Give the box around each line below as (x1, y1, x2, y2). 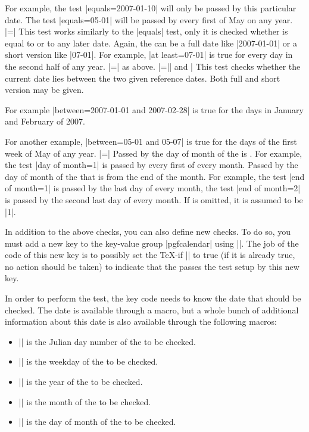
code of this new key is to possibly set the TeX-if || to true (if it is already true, (5, 248, 295, 261)
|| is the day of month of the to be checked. (18, 415, 176, 428)
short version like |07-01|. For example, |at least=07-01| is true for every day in (5, 48, 293, 61)
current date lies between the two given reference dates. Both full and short (5, 72, 280, 84)
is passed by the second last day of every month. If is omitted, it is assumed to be (5, 193, 303, 206)
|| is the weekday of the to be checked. (18, 355, 158, 368)
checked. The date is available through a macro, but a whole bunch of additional (5, 303, 299, 316)
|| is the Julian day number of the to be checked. (18, 335, 196, 347)
